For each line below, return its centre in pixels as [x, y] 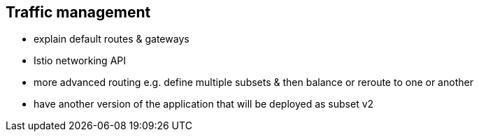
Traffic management [78, 12]
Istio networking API [80, 61]
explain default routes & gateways [112, 39]
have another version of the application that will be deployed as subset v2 [204, 104]
